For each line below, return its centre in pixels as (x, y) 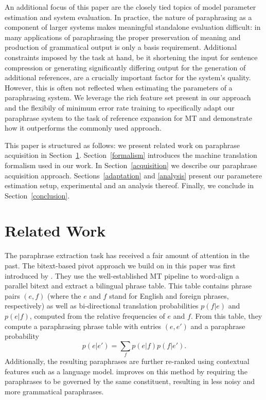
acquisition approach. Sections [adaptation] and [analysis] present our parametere (134, 175)
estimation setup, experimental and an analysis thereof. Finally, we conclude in (129, 185)
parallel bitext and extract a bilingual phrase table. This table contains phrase (128, 286)
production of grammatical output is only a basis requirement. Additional (121, 47)
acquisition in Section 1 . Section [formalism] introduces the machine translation (131, 155)
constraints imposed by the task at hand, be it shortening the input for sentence (131, 57)
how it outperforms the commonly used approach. (83, 128)
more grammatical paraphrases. (54, 391)
